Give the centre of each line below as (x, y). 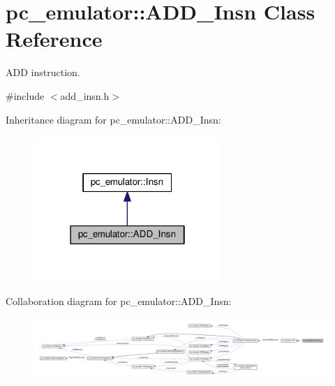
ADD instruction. (43, 72)
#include (25, 95)
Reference (54, 39)
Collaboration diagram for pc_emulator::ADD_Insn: (119, 300)
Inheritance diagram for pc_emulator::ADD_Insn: (113, 119)
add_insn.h (85, 95)
